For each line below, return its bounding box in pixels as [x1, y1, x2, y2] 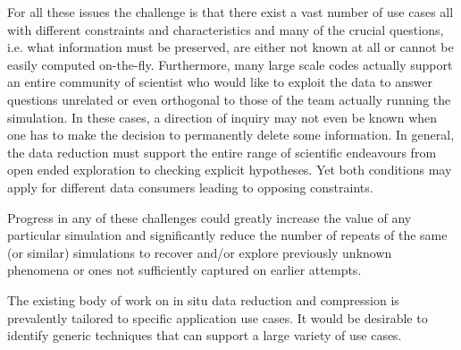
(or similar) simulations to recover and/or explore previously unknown [7, 243, 392, 261]
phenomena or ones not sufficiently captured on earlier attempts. [7, 260, 362, 279]
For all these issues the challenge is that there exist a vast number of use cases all [7, 3, 454, 21]
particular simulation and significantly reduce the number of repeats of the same [7, 226, 448, 244]
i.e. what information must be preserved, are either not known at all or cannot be [7, 38, 454, 56]
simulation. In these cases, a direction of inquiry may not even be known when [7, 107, 438, 126]
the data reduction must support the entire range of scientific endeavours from [7, 142, 437, 161]
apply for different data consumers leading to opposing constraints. [7, 177, 373, 196]
